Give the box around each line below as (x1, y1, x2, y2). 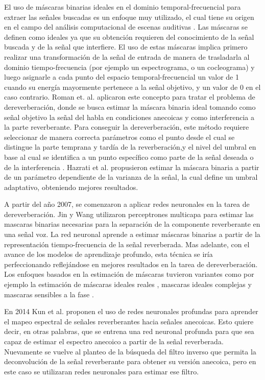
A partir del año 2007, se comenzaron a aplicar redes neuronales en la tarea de (4, 199, 250, 209)
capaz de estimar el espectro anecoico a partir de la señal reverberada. (4, 336, 224, 346)
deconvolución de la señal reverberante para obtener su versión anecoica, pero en (4, 356, 256, 367)
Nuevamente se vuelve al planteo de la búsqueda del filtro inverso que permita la (4, 346, 256, 357)
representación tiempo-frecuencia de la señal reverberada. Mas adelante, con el (4, 239, 250, 249)
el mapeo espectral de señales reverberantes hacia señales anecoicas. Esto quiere (4, 316, 254, 326)
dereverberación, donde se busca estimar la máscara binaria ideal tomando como (4, 101, 256, 112)
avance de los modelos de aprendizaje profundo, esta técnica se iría (4, 249, 213, 259)
